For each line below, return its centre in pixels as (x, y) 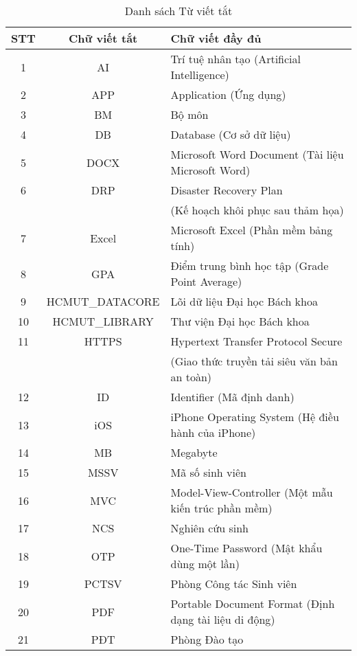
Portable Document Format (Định (253, 603)
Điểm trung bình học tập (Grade (250, 265)
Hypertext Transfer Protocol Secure (256, 341)
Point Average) (206, 281)
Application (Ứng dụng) (228, 94)
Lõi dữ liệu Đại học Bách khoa (244, 301)
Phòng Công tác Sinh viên (234, 584)
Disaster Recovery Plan (227, 190)
